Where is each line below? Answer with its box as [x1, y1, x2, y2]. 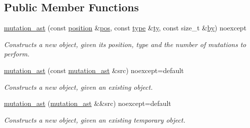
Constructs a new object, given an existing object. [4, 81, 153, 92]
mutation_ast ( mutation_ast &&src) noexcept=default [4, 98, 171, 108]
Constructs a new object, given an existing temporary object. [4, 114, 186, 125]
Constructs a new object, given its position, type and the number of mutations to [4, 39, 247, 49]
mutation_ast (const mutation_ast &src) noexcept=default [4, 65, 184, 75]
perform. [4, 49, 30, 59]
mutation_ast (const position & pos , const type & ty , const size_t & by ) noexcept [4, 23, 247, 33]
